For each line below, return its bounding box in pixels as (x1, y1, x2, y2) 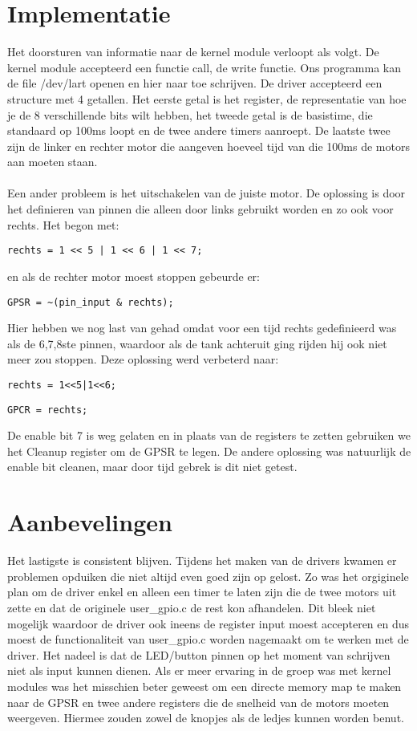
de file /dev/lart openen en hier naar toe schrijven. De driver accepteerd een (7, 75, 383, 91)
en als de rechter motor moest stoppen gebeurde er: (7, 267, 260, 284)
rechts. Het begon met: (7, 216, 119, 233)
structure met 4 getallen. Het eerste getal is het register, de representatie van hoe (7, 90, 407, 107)
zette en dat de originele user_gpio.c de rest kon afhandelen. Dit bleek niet (7, 599, 376, 615)
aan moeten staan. (7, 153, 98, 170)
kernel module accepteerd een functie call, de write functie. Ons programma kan (7, 59, 402, 75)
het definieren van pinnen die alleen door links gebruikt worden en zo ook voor (7, 201, 394, 217)
